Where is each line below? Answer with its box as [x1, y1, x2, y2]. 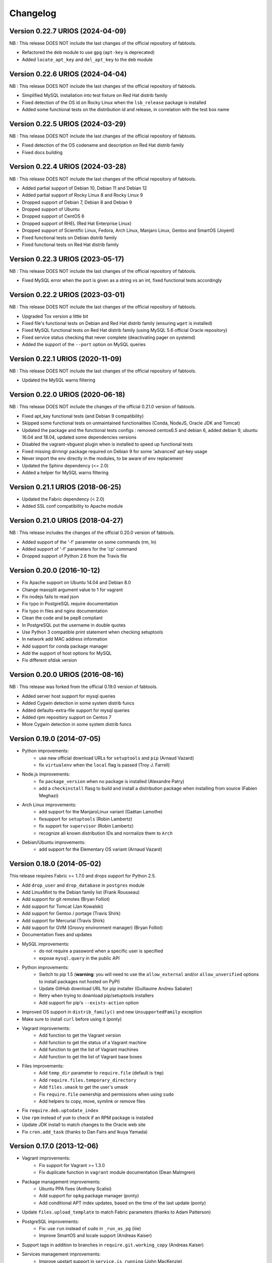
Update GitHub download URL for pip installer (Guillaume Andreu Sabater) [39, 986, 192, 992]
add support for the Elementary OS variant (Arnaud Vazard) [39, 846, 162, 852]
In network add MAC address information [22, 636, 108, 642]
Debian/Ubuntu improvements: [22, 839, 86, 845]
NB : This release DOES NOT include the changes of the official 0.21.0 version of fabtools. [9, 404, 196, 410]
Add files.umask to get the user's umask [39, 1084, 128, 1090]
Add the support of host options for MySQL [22, 650, 112, 656]
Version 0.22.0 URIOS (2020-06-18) [9, 391, 125, 399]
